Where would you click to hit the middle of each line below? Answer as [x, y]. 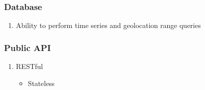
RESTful [29, 66]
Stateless [41, 83]
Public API [28, 47]
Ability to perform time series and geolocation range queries [108, 25]
